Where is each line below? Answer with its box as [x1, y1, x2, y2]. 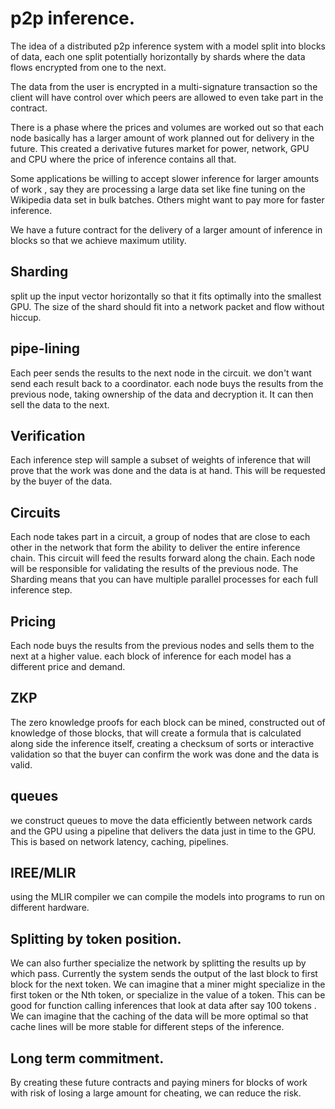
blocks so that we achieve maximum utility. [10, 234, 187, 246]
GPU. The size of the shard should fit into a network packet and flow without [10, 300, 325, 312]
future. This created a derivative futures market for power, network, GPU [10, 142, 310, 154]
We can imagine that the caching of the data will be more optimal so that [10, 1010, 309, 1022]
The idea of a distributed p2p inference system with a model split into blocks [10, 40, 327, 52]
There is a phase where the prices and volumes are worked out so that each [10, 121, 324, 133]
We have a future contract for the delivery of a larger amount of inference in [10, 223, 323, 236]
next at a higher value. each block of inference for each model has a [10, 650, 292, 662]
